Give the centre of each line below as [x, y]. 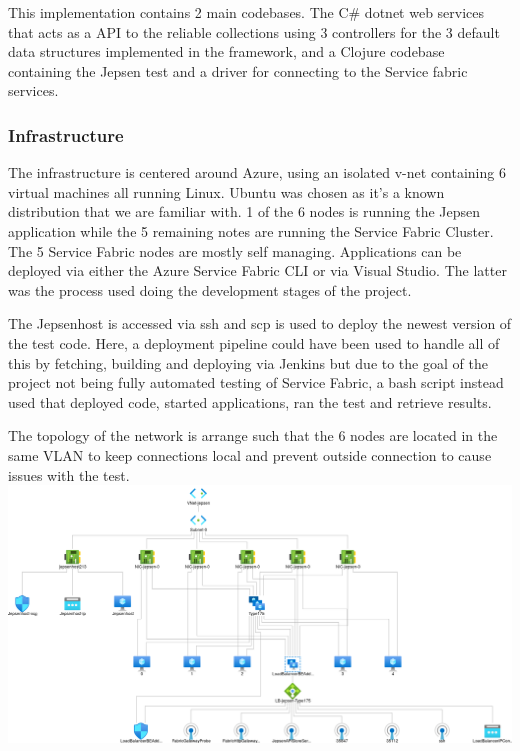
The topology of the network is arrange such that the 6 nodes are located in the [253, 435]
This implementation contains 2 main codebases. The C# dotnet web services [246, 12]
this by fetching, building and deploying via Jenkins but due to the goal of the [248, 362]
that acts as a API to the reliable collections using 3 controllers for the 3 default [254, 31]
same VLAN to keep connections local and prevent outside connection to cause [250, 454]
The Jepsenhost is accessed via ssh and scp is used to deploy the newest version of [260, 323]
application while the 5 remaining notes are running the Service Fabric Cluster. [251, 230]
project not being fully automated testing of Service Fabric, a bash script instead [256, 382]
